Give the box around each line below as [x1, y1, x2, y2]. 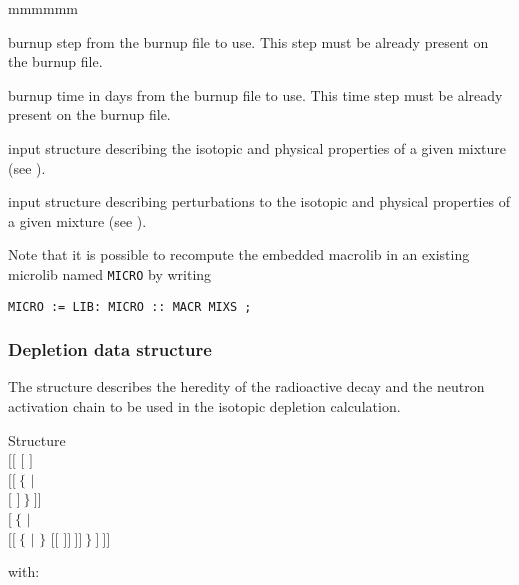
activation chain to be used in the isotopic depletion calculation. [8, 396, 401, 417]
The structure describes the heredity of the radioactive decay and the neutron [8, 376, 485, 397]
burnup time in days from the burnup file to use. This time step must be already [8, 84, 503, 105]
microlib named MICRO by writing [8, 263, 212, 284]
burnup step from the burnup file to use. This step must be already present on [8, 31, 489, 52]
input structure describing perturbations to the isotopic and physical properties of [8, 191, 511, 212]
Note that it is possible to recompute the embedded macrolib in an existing [8, 244, 470, 265]
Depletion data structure [8, 337, 212, 362]
